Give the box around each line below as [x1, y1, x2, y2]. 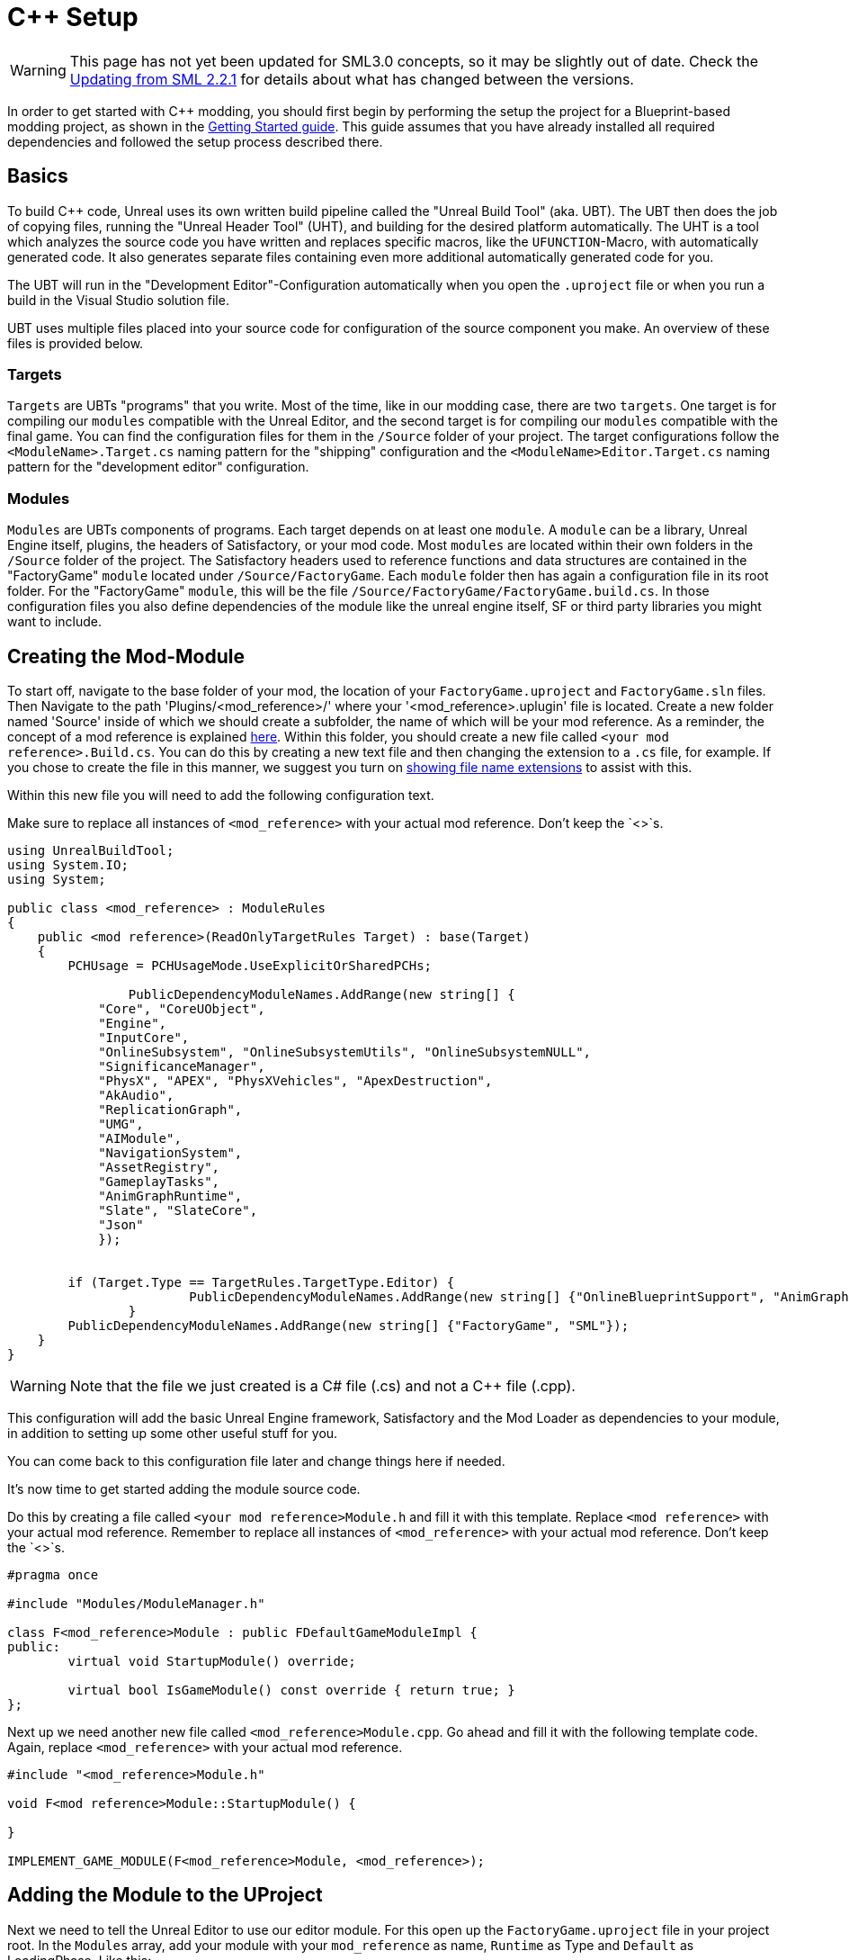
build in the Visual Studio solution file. [7, 292, 229, 308]
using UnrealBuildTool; [7, 842, 174, 858]
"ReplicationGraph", [98, 1101, 243, 1117]
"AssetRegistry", [98, 1159, 220, 1174]
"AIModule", [98, 1130, 182, 1146]
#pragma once [7, 1567, 99, 1582]
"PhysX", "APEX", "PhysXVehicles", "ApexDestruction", [98, 1073, 493, 1088]
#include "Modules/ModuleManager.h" [7, 1596, 265, 1611]
